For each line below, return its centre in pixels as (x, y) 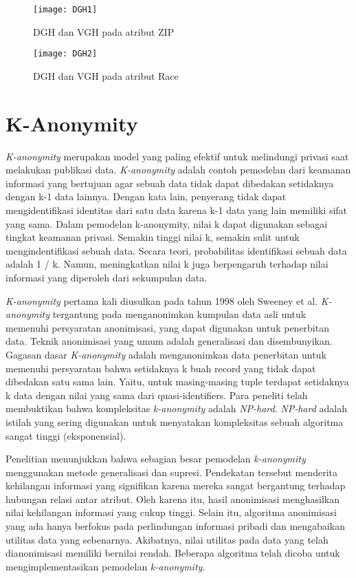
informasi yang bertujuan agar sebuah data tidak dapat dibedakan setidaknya (170, 183)
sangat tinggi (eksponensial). (66, 435)
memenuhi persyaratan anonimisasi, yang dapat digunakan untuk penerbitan (167, 327)
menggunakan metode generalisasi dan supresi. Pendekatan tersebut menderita (171, 472)
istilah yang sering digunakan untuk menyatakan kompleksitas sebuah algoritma (175, 421)
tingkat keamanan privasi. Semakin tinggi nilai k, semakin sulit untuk (153, 237)
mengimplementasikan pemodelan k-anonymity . (105, 566)
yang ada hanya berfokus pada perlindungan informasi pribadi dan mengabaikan (175, 526)
